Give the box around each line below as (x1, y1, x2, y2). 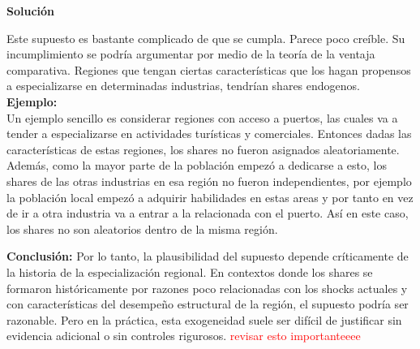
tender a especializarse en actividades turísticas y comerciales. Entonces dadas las (6, 125, 412, 142)
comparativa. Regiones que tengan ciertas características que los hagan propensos (6, 61, 411, 78)
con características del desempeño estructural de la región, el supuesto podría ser (6, 295, 409, 312)
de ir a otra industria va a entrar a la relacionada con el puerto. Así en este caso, (6, 205, 409, 222)
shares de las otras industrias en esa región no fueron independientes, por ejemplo (6, 172, 412, 189)
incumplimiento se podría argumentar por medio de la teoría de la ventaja (6, 45, 375, 62)
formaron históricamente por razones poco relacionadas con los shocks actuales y (6, 279, 408, 296)
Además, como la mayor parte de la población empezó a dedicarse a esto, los (6, 157, 387, 174)
